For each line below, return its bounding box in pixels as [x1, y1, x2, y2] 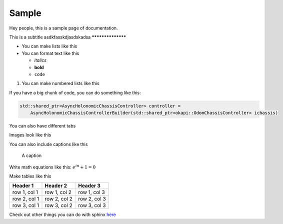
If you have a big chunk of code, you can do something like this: [9, 89, 141, 95]
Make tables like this [9, 173, 51, 179]
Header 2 [44, 182, 67, 189]
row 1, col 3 [78, 189, 105, 196]
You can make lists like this [21, 43, 77, 49]
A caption [21, 152, 42, 158]
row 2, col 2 [44, 195, 72, 202]
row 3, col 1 [12, 202, 39, 209]
